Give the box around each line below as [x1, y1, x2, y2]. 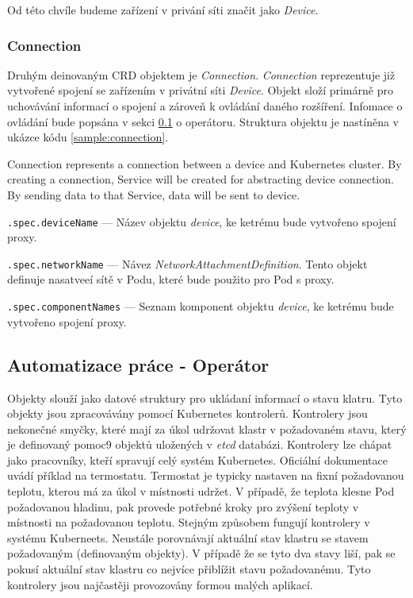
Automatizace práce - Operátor [7, 352, 270, 376]
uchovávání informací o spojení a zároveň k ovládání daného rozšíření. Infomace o [7, 98, 403, 114]
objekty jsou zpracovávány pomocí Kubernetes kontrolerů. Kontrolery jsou [7, 405, 368, 422]
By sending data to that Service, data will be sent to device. [7, 186, 300, 203]
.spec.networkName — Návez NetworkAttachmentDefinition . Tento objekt [7, 255, 368, 272]
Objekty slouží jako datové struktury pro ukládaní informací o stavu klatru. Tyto [7, 389, 403, 406]
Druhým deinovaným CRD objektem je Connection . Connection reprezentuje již [7, 66, 396, 83]
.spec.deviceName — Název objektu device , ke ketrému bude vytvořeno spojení [7, 213, 396, 230]
